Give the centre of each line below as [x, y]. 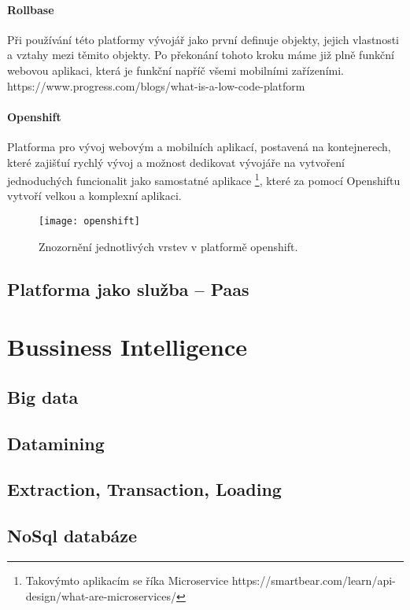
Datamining [56, 443]
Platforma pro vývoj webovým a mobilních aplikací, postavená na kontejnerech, [199, 146]
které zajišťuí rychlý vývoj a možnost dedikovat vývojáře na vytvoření [176, 162]
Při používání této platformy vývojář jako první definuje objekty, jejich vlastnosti [203, 39]
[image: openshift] [89, 221]
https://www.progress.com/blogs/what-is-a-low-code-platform [156, 85]
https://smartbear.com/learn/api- [314, 580]
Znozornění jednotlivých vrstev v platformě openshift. [168, 246]
